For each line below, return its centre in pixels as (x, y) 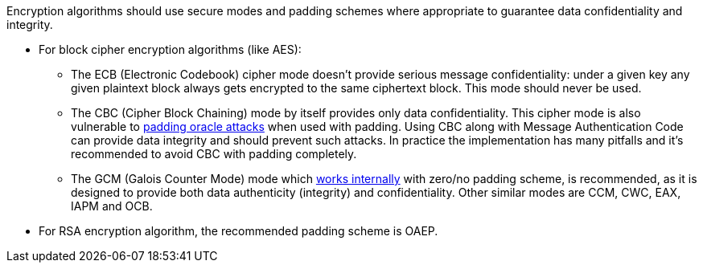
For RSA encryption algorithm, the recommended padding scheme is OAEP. (238, 231)
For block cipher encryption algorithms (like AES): (170, 49)
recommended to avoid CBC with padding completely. (214, 154)
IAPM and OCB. (112, 206)
